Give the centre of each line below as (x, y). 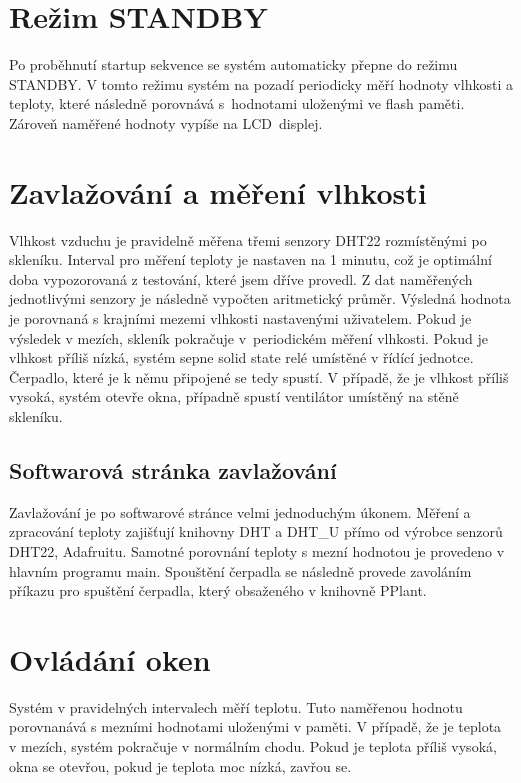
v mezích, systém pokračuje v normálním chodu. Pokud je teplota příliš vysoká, (253, 746)
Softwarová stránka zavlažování (173, 469)
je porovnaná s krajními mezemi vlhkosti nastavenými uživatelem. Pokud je (240, 318)
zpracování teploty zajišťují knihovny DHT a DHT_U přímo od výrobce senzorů (256, 531)
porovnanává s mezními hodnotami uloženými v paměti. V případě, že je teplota (255, 726)
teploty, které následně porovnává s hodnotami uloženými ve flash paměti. (237, 103)
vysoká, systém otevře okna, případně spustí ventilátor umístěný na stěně (234, 396)
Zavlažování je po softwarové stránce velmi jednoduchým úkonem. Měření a (240, 511)
